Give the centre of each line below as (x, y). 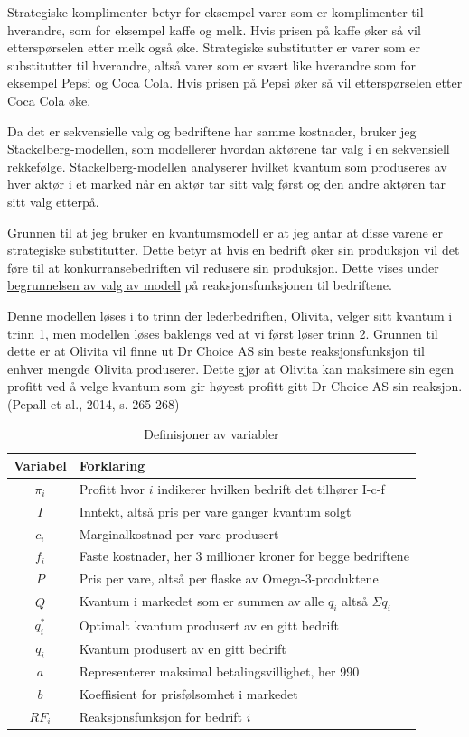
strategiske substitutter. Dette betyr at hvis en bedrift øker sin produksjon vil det (234, 250)
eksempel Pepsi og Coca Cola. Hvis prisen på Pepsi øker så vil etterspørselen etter (235, 83)
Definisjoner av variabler (211, 434)
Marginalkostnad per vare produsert (179, 533)
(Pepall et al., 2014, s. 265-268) (94, 403)
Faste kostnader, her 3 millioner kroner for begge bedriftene (244, 556)
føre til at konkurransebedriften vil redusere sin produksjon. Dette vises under (223, 267)
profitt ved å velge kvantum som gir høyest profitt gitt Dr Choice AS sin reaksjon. (235, 386)
